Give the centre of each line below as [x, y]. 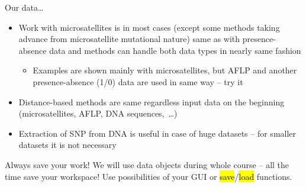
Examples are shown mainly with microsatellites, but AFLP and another [165, 70]
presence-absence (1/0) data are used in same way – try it [138, 81]
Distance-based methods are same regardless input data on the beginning [152, 101]
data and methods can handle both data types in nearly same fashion [175, 50]
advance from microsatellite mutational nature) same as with [129, 39]
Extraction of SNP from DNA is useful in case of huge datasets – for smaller [157, 133]
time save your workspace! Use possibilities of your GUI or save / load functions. [149, 176]
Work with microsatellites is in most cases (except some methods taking [149, 27]
